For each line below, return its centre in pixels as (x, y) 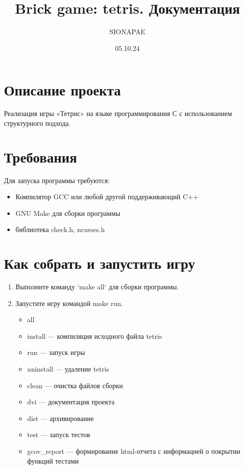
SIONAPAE (127, 32)
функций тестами (53, 460)
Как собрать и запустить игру (100, 263)
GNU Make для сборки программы (68, 213)
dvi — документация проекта (71, 402)
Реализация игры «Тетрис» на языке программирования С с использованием (118, 113)
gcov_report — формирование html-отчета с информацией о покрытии (134, 451)
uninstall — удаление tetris (68, 369)
